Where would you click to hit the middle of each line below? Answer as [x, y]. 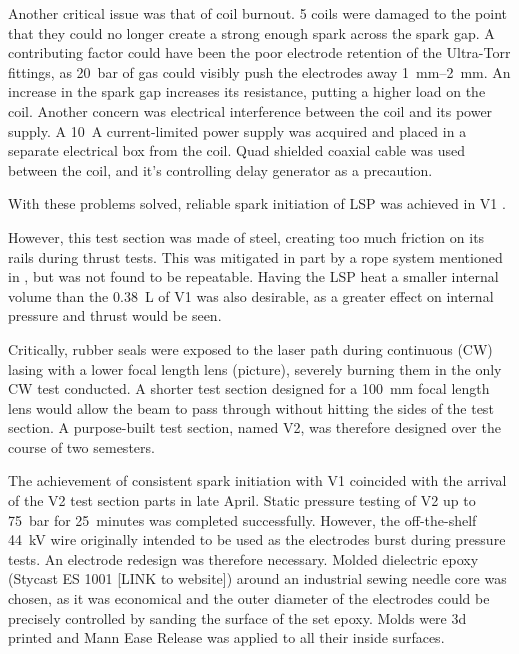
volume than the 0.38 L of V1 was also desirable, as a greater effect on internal [251, 295]
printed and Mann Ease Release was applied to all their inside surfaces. [226, 637]
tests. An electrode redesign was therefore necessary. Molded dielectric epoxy [243, 558]
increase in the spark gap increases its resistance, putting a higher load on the [247, 91]
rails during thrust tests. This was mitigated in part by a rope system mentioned [255, 256]
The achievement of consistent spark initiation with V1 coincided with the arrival [257, 480]
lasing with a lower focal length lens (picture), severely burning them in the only [255, 368]
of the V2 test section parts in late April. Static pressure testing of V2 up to [242, 500]
